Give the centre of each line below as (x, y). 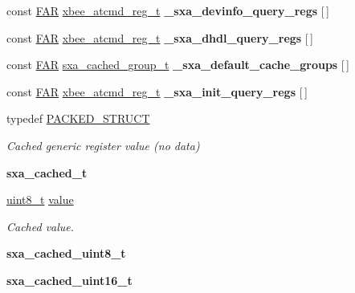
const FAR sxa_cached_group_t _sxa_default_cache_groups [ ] (178, 65)
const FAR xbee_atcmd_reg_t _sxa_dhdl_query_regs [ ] (160, 37)
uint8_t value (40, 199)
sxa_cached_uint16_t (69, 280)
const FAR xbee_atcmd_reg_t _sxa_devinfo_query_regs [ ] (168, 10)
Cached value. (41, 226)
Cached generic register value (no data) (103, 145)
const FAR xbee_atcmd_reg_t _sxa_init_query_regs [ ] (157, 91)
